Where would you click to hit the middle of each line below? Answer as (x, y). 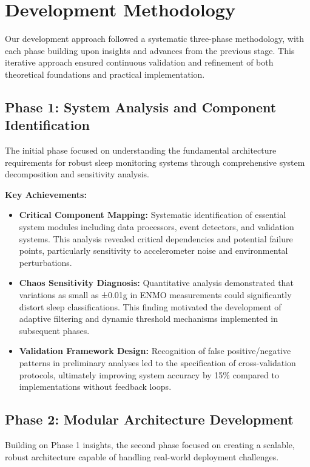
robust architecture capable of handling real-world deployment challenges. (142, 456)
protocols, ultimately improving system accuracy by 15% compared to (149, 374)
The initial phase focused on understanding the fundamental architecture (141, 150)
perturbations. (45, 262)
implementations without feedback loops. (95, 387)
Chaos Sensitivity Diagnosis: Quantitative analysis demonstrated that (156, 283)
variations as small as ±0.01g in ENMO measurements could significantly (155, 295)
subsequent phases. (54, 330)
